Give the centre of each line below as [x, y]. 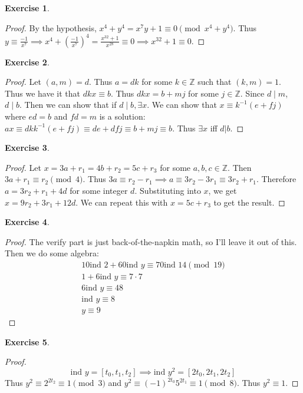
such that [215, 82]
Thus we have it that [43, 93]
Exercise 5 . [27, 341]
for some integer [99, 191]
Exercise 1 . [27, 8]
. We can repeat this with [122, 202]
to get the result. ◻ [249, 202]
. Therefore [276, 179]
